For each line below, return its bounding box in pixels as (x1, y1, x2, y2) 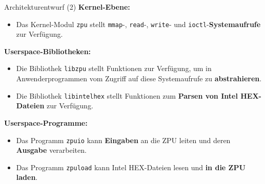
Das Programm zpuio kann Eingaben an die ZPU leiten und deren (16, 134, 231, 145)
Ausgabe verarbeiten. (16, 145, 87, 155)
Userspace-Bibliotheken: (4, 45, 91, 56)
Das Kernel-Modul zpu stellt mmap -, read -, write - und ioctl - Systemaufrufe (16, 18, 261, 29)
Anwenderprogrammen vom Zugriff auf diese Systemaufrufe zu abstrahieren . (16, 73, 262, 84)
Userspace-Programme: (4, 117, 88, 128)
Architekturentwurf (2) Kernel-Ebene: (4, 2, 130, 12)
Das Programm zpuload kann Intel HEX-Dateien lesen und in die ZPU (16, 162, 246, 172)
